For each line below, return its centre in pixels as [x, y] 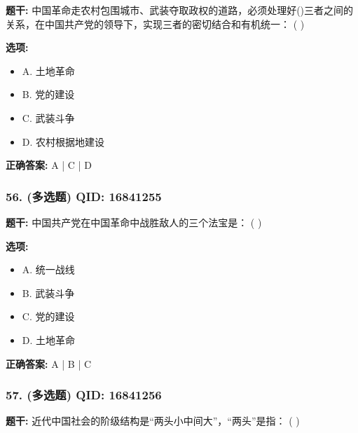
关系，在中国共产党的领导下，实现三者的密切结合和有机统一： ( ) [155, 23]
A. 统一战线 [48, 269]
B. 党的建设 [48, 94]
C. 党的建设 [48, 316]
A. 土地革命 [48, 70]
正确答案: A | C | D [49, 165]
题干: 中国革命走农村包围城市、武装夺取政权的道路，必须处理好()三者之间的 [180, 10]
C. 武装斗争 [48, 117]
